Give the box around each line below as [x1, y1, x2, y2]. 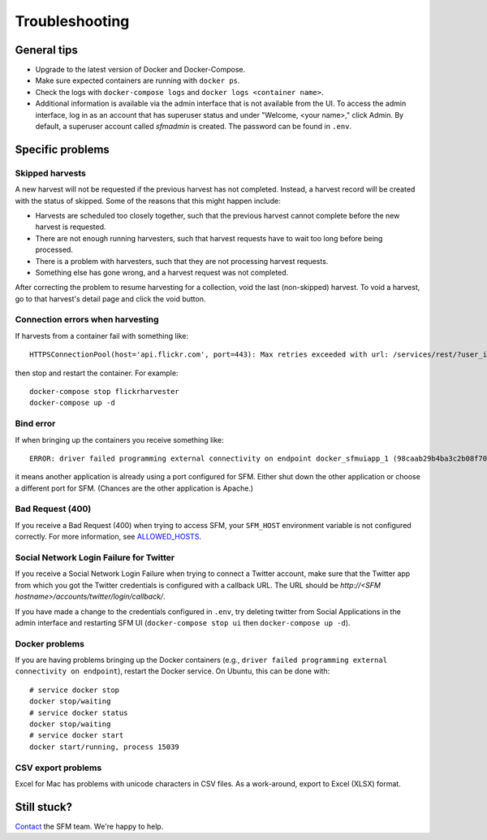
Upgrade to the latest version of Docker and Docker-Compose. [35, 65, 246, 75]
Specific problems [15, 142, 110, 156]
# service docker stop [29, 685, 120, 695]
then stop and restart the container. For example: [15, 368, 179, 378]
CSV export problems [15, 762, 102, 773]
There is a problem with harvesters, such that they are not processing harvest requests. [35, 256, 329, 266]
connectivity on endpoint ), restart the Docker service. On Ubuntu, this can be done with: [15, 666, 330, 676]
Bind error [15, 418, 56, 430]
